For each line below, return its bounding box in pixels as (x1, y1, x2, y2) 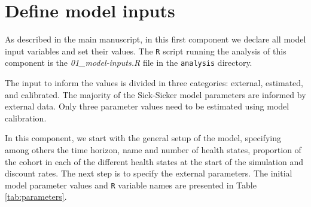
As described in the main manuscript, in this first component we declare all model (5, 33, 306, 45)
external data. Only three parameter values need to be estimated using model (5, 100, 289, 112)
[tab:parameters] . (5, 190, 67, 203)
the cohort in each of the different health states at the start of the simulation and (5, 155, 303, 168)
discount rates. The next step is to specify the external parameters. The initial (5, 167, 292, 179)
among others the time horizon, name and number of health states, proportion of (5, 144, 301, 156)
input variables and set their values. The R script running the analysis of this (5, 44, 286, 57)
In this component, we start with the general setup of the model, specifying (5, 132, 281, 144)
